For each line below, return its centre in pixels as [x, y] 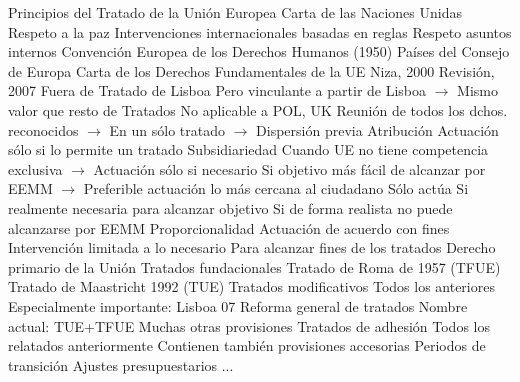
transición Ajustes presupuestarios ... [121, 364]
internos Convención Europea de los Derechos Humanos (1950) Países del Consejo [259, 51]
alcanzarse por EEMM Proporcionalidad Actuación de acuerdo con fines [229, 227]
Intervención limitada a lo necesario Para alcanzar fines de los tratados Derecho [252, 247]
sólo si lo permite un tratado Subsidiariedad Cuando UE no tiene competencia [248, 149]
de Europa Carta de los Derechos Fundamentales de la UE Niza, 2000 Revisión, [251, 70]
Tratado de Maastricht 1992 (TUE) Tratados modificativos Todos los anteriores [251, 286]
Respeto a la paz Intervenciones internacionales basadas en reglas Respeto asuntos [260, 31]
